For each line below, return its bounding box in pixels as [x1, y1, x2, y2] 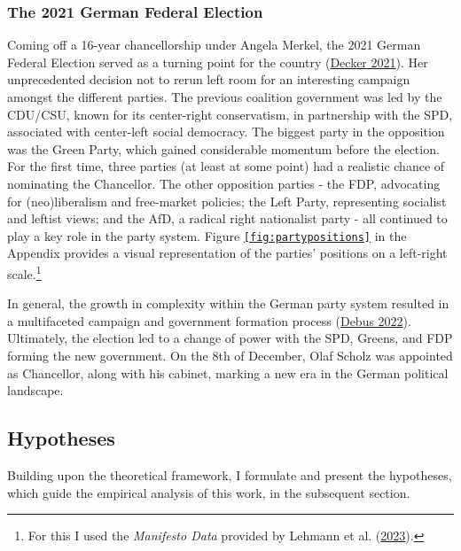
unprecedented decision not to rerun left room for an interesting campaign [7, 70, 410, 89]
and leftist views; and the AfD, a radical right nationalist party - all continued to [7, 209, 448, 228]
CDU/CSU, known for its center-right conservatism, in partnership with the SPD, [7, 105, 453, 123]
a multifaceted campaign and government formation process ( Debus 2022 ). [7, 311, 411, 330]
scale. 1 [7, 262, 42, 283]
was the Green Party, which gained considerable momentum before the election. [7, 139, 440, 158]
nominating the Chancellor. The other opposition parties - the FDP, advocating [7, 174, 441, 192]
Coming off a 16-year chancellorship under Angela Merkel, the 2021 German [7, 35, 421, 54]
